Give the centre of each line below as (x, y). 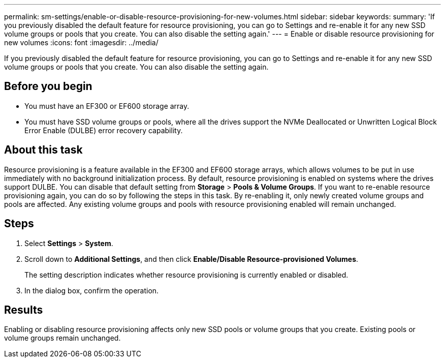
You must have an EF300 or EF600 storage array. (107, 106)
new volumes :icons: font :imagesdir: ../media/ (81, 42)
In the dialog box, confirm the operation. (92, 290)
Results (24, 310)
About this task (43, 150)
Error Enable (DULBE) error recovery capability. (104, 130)
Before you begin (48, 86)
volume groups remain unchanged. (62, 338)
